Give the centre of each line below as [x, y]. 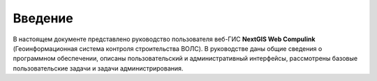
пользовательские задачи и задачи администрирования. [98, 68]
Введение [43, 18]
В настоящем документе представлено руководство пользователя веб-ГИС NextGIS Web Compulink [164, 39]
